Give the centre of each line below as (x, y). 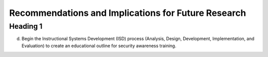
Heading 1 (26, 26)
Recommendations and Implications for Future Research (128, 13)
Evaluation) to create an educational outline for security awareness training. (99, 46)
